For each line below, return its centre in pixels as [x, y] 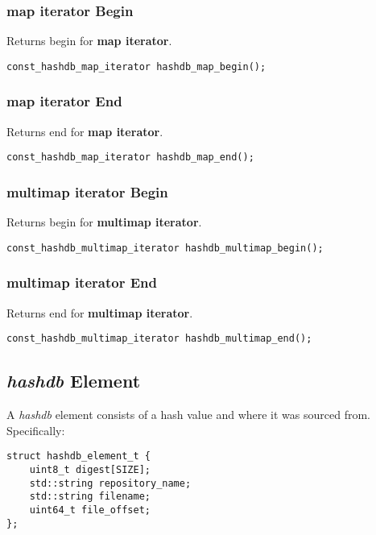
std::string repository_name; [110, 483]
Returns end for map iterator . [85, 131]
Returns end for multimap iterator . [100, 312]
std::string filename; [90, 497]
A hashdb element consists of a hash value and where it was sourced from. [188, 415]
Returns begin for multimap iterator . [104, 222]
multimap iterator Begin [87, 191]
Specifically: [36, 430]
